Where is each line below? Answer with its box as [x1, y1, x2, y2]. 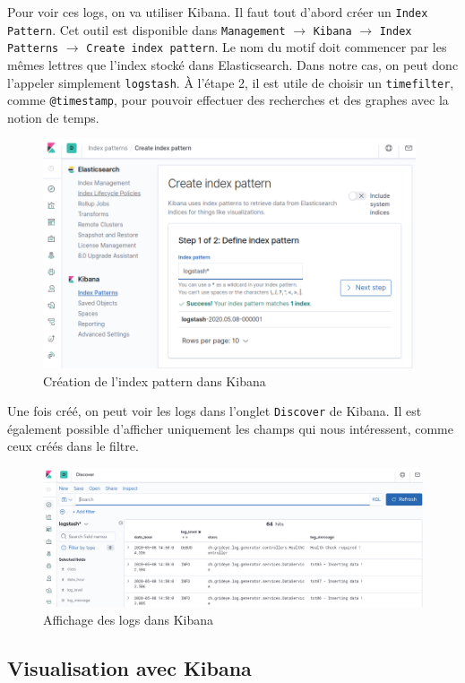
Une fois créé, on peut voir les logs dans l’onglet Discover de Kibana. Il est [7, 402, 422, 420]
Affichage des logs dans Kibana [43, 610, 213, 628]
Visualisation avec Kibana [7, 653, 252, 681]
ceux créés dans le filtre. [7, 437, 139, 455]
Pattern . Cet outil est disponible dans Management [7, 20, 286, 39]
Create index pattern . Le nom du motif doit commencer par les [86, 38, 447, 56]
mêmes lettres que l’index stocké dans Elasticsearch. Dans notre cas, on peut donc [7, 55, 459, 73]
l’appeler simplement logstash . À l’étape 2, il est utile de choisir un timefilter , [7, 73, 454, 91]
